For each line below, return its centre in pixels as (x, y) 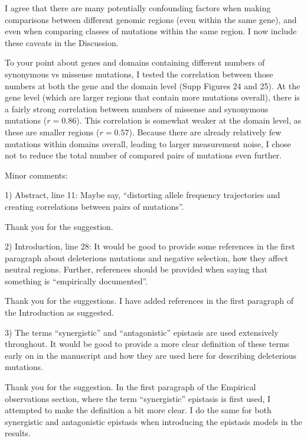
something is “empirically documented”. (76, 281)
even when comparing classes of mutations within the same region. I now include (151, 31)
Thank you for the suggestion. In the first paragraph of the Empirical (130, 387)
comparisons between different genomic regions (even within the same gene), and (151, 19)
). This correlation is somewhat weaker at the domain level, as (189, 120)
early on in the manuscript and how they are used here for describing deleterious (151, 355)
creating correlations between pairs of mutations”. (94, 206)
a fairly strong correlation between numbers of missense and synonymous (137, 108)
